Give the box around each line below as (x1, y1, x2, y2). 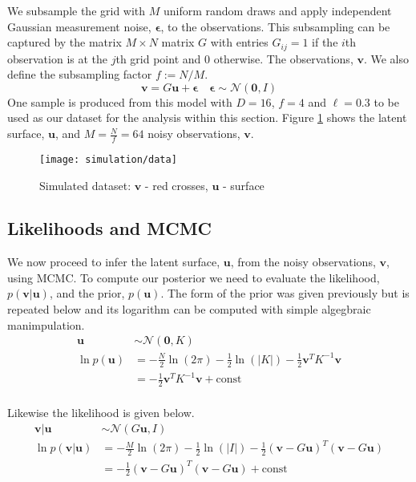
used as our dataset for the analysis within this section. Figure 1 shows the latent (7, 109, 407, 126)
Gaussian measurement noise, (7, 18, 151, 34)
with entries (210, 34, 269, 51)
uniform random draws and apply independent (164, 2, 392, 18)
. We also (363, 50, 410, 67)
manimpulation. (7, 316, 85, 333)
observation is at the (7, 50, 108, 67)
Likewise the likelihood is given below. (7, 404, 195, 421)
